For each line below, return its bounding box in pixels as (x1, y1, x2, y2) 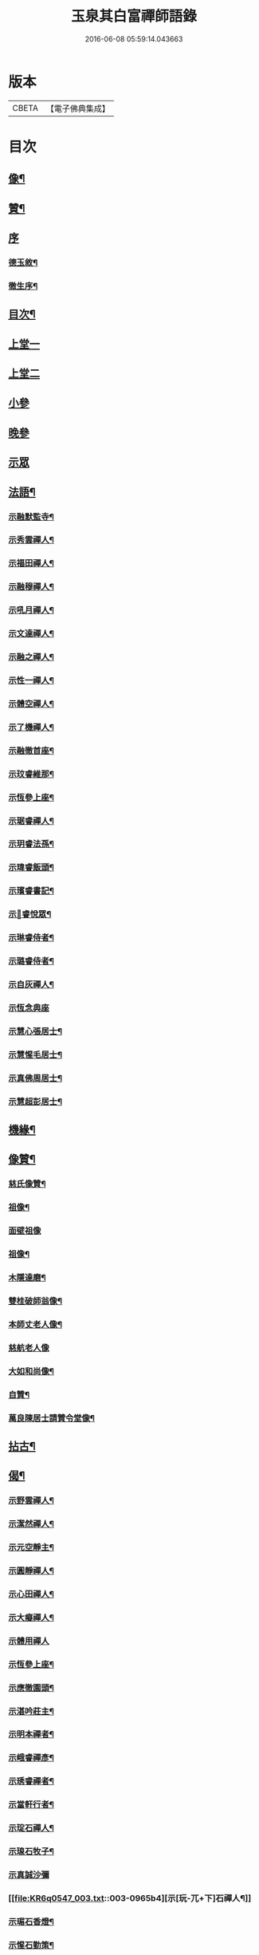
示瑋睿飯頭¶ (8, 862, 54, 873)
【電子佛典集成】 (45, 103, 110, 114)
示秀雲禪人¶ (8, 534, 54, 546)
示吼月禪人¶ (8, 605, 54, 616)
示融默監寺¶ (8, 511, 54, 522)
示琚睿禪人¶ (8, 815, 54, 826)
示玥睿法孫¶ (8, 838, 54, 849)
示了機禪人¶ (8, 721, 54, 732)
